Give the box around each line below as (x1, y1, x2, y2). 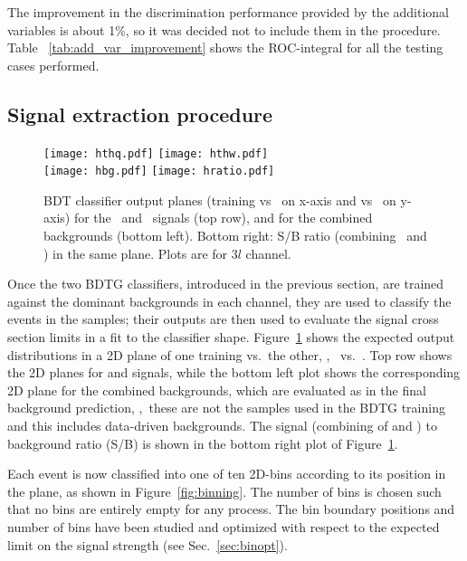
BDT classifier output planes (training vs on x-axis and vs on (43, 190, 396, 209)
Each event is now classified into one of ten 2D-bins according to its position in (7, 464, 446, 483)
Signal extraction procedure (7, 100, 273, 128)
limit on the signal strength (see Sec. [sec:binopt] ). (7, 535, 288, 554)
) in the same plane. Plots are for (43, 243, 228, 262)
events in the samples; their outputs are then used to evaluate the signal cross (7, 309, 439, 328)
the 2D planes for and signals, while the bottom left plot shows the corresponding (7, 363, 461, 382)
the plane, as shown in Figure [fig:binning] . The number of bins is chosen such (7, 481, 442, 500)
